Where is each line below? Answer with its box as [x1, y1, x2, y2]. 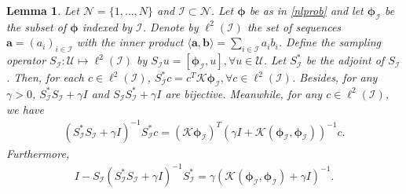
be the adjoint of [305, 52, 385, 68]
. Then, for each [6, 69, 84, 86]
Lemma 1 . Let [6, 2, 79, 18]
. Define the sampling [278, 34, 382, 50]
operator [6, 52, 46, 68]
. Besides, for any [291, 69, 378, 86]
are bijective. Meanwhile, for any [165, 85, 323, 101]
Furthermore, [6, 145, 70, 161]
